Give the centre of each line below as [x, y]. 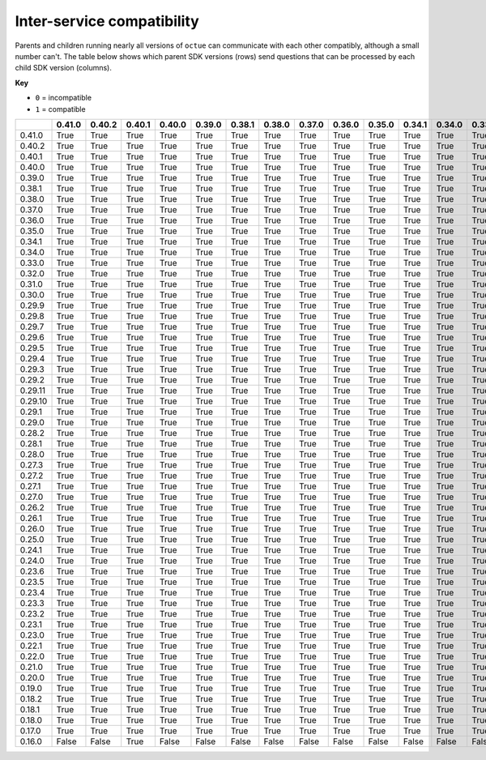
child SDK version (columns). [64, 68]
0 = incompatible [64, 98]
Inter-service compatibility [107, 21]
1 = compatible [60, 109]
